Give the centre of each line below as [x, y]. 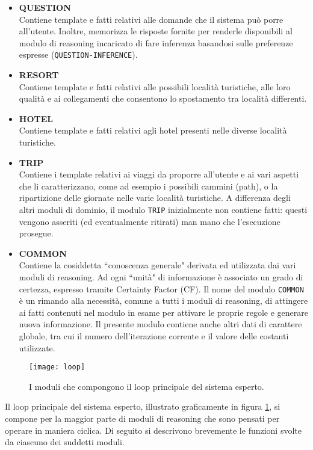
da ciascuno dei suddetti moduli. [65, 442]
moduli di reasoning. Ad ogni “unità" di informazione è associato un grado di [161, 277]
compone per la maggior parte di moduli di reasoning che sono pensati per [142, 418]
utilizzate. [37, 347]
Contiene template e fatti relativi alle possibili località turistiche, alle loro [155, 86]
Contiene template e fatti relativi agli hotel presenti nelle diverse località [153, 130]
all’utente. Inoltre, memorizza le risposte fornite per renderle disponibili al [156, 31]
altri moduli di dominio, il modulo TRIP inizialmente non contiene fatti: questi [163, 209]
